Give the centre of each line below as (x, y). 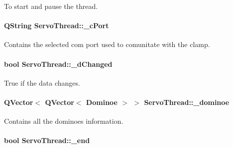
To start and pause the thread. (51, 6)
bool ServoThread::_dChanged (58, 64)
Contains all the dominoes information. (64, 121)
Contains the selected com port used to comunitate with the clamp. (107, 44)
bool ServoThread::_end (47, 140)
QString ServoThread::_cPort (57, 25)
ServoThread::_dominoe (187, 102)
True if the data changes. (42, 82)
